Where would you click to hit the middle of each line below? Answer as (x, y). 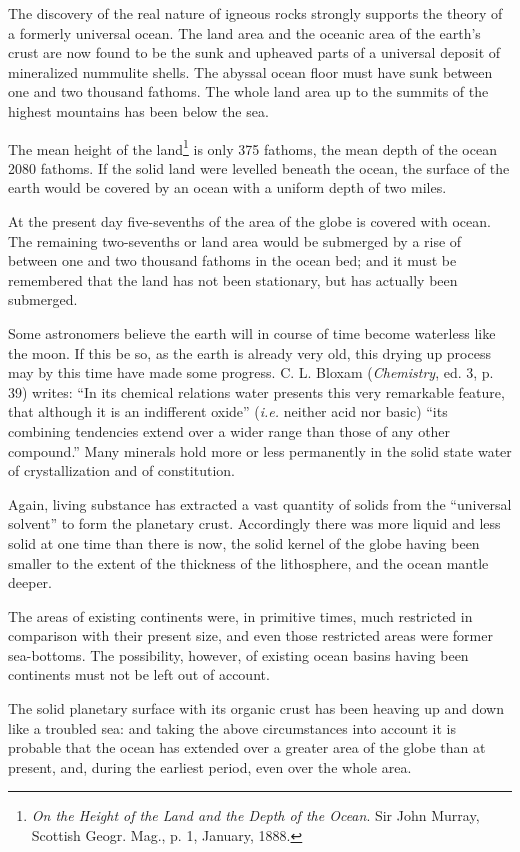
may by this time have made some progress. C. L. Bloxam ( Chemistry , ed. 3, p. (251, 372)
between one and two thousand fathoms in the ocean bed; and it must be (232, 260)
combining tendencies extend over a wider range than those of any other (229, 430)
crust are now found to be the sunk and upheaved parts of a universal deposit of (254, 52)
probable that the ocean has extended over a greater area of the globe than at (247, 747)
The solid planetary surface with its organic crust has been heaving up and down (256, 708)
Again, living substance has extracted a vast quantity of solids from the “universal (260, 503)
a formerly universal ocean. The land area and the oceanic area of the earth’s (244, 32)
